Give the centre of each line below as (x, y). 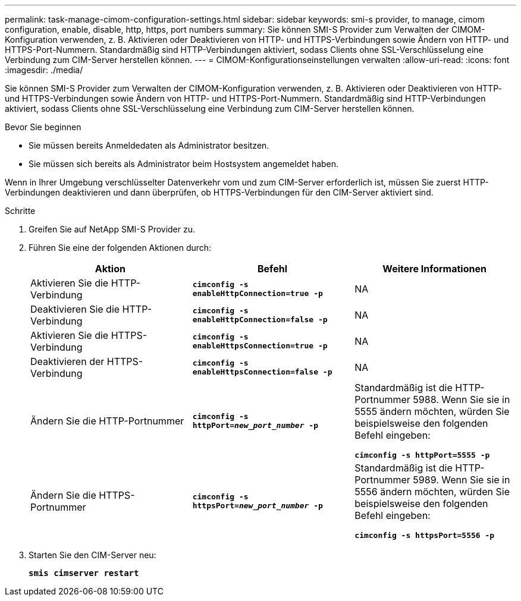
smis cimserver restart (84, 573)
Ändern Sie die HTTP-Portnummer (107, 421)
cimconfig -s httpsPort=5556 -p (425, 535)
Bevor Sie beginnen (43, 127)
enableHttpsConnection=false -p (262, 372)
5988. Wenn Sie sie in (462, 399)
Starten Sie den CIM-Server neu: (92, 555)
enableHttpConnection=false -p (260, 320)
